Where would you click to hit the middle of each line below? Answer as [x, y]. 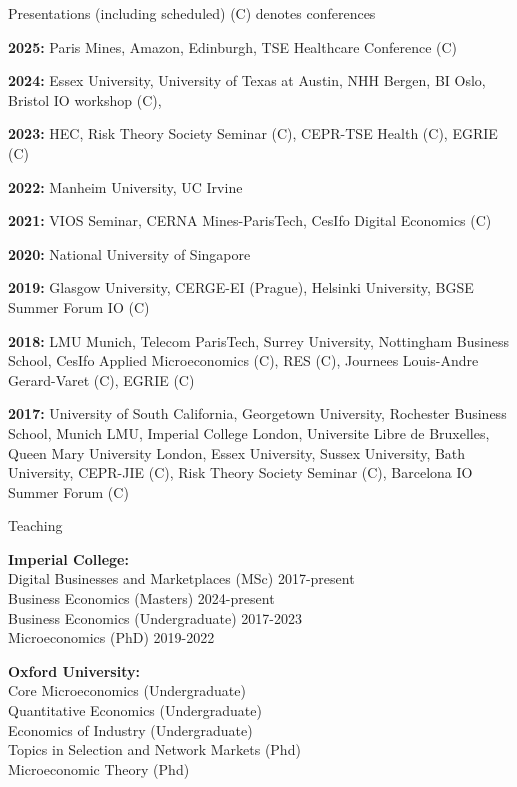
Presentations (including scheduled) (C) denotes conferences [192, 13]
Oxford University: [74, 670]
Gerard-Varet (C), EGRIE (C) [101, 379]
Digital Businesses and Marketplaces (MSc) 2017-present [181, 578]
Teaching [35, 525]
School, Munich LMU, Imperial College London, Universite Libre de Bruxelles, [249, 432]
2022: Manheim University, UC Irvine [125, 186]
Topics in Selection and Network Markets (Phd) [154, 749]
